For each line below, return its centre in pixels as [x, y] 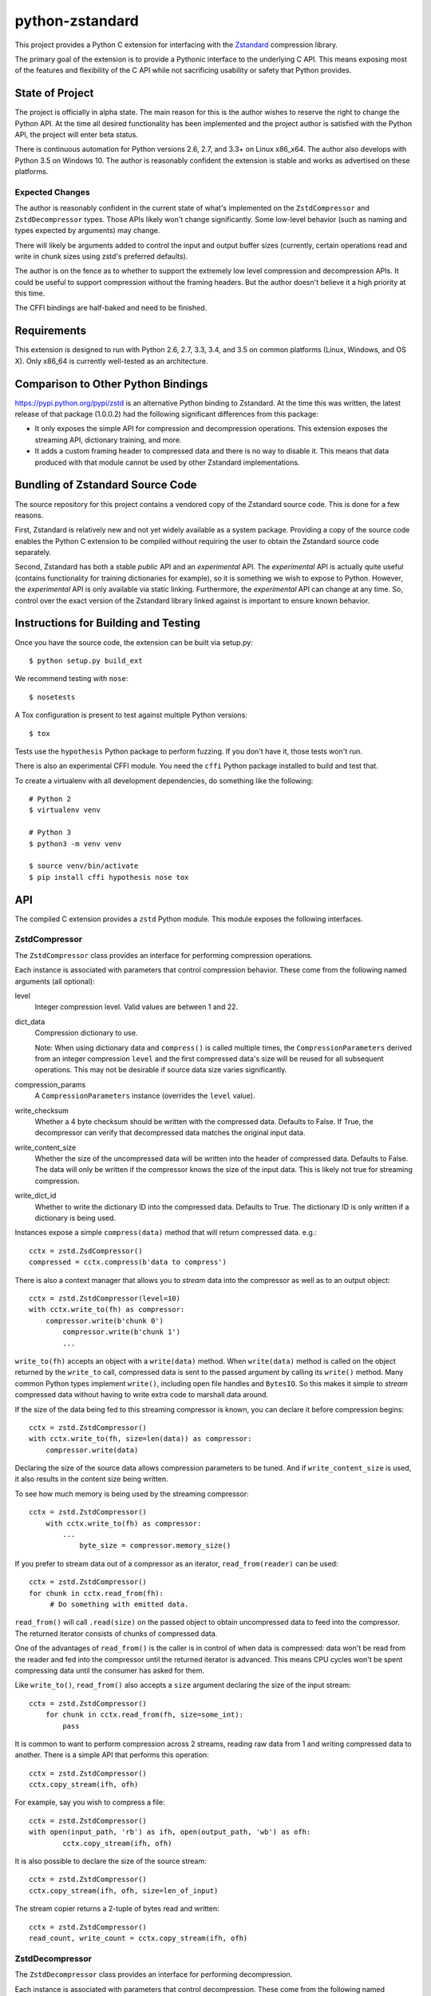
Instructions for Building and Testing [108, 623]
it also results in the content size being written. [91, 1479]
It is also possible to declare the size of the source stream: [111, 1861]
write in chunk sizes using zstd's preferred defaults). [101, 256]
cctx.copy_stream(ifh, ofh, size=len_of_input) [124, 1891]
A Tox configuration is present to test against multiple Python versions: [131, 715]
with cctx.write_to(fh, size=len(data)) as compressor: [140, 1439]
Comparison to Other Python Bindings [111, 384]
